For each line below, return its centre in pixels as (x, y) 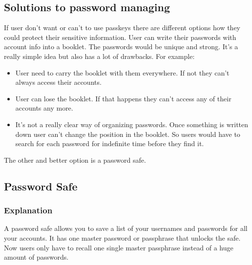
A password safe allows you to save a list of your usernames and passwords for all (126, 228)
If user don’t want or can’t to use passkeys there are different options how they (122, 28)
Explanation (28, 210)
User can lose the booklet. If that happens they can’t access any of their (123, 98)
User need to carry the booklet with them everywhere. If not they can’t (122, 72)
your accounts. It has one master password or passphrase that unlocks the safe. (122, 237)
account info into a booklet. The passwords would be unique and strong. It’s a (121, 47)
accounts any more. (44, 108)
